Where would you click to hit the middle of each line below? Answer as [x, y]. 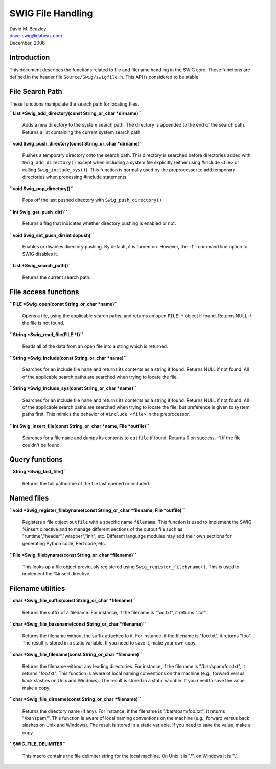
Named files [29, 498]
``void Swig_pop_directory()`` [41, 189]
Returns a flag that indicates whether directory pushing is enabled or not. [99, 223]
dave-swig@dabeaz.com [36, 35]
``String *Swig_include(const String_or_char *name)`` [68, 358]
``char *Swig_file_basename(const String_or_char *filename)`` [78, 624]
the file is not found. [43, 323]
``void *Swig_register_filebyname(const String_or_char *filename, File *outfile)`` [97, 510]
